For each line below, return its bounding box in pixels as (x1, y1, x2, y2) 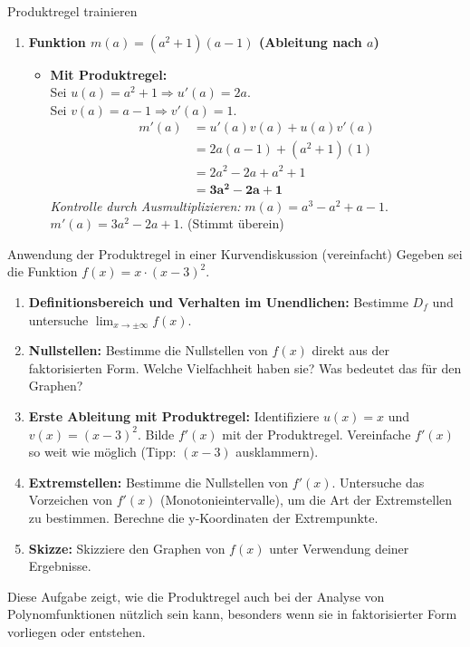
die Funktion (7, 262, 78, 281)
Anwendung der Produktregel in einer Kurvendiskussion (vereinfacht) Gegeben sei (7, 244, 463, 263)
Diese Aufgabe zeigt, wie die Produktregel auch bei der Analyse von (7, 586, 385, 605)
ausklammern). (235, 442, 319, 461)
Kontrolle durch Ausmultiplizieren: (50, 196, 241, 215)
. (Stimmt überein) (179, 214, 284, 233)
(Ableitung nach (258, 32, 362, 51)
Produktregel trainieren (7, 2, 138, 20)
